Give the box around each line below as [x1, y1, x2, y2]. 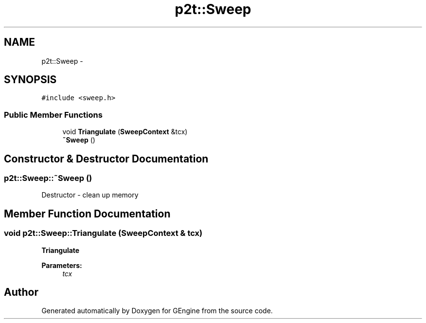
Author [4, 286, 38, 299]
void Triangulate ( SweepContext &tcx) [62, 127, 188, 136]
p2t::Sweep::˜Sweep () [4, 173, 92, 183]
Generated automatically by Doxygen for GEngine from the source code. [41, 306, 273, 315]
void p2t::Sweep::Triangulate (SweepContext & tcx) [4, 228, 203, 238]
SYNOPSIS [4, 73, 57, 86]
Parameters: [41, 261, 82, 269]
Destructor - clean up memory [41, 191, 139, 199]
